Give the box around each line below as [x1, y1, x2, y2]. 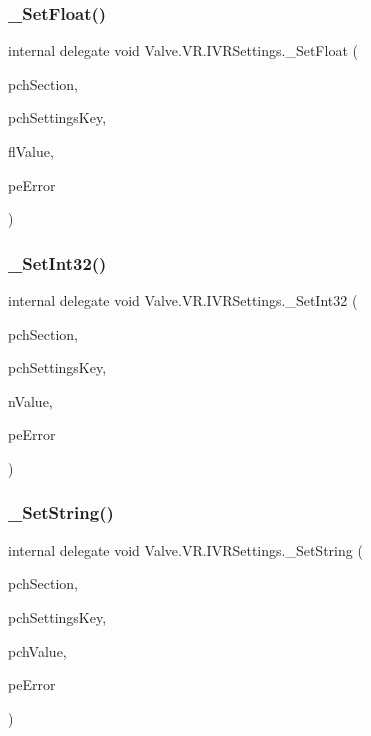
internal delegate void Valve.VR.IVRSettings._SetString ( [8, 539, 363, 560]
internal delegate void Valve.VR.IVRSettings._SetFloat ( [8, 40, 358, 61]
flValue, [8, 141, 54, 161]
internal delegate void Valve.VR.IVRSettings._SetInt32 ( [8, 290, 358, 310]
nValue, [8, 390, 53, 411]
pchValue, [8, 640, 67, 661]
